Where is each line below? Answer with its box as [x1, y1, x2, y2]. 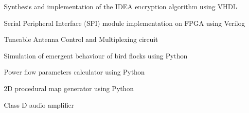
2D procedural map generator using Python [4, 83, 134, 93]
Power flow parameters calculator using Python [4, 67, 145, 77]
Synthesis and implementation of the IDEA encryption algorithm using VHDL [4, 1, 237, 11]
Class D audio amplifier [4, 99, 74, 110]
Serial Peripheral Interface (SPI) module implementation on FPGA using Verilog [4, 18, 245, 28]
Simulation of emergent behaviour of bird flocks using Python [4, 50, 188, 60]
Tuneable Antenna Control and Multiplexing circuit [4, 34, 158, 44]
